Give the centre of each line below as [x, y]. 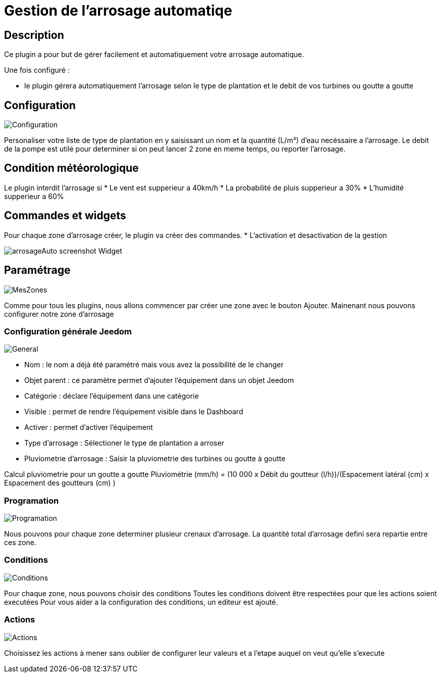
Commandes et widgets [65, 216]
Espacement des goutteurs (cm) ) [60, 483]
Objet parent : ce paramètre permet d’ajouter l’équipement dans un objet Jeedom [159, 380]
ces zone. [20, 543]
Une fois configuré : [37, 70]
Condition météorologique [71, 168]
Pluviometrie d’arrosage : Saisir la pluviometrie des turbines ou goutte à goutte [155, 459]
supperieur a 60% [34, 196]
